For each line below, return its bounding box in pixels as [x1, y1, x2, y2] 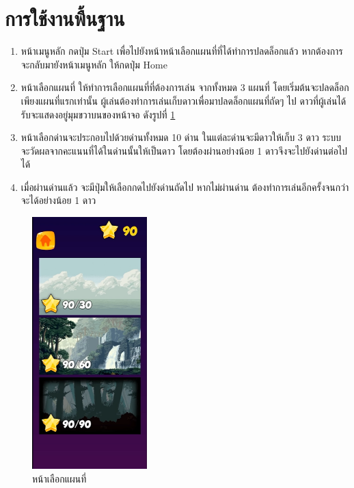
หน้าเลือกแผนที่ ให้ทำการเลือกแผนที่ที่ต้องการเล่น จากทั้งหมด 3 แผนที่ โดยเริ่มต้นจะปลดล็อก [21, 80, 349, 94]
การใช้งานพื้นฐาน [5, 4, 125, 32]
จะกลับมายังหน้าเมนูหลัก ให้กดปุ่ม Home [21, 57, 167, 71]
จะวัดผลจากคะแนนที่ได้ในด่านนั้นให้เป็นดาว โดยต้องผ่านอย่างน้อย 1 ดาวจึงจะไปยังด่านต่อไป [21, 143, 348, 157]
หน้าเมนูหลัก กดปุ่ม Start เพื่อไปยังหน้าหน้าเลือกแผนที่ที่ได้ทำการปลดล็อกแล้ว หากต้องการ [21, 44, 343, 58]
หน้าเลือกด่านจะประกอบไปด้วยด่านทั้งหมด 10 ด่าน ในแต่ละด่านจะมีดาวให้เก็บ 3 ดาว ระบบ [21, 130, 341, 144]
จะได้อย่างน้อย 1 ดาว [21, 193, 96, 207]
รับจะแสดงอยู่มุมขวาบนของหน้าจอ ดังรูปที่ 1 [21, 107, 176, 121]
